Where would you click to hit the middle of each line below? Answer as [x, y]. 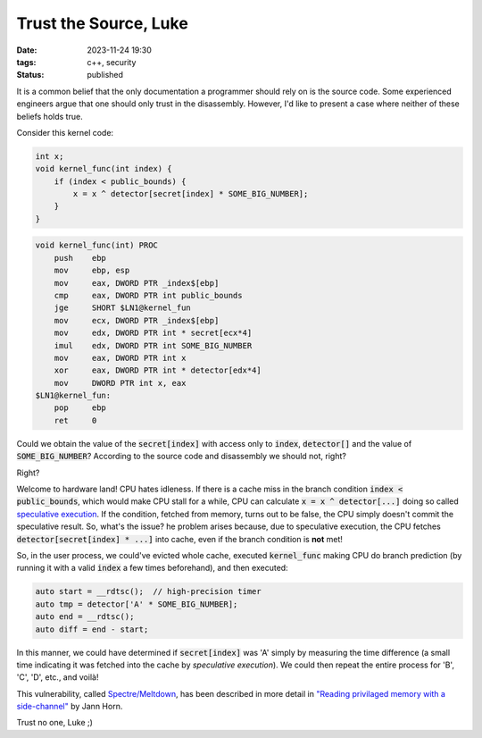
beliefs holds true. [50, 116]
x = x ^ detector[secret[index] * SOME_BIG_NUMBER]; [191, 194]
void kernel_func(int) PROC [96, 245]
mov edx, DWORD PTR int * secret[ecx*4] [153, 333]
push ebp [80, 258]
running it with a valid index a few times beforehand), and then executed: [153, 568]
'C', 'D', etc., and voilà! [58, 677]
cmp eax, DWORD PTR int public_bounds [148, 295]
